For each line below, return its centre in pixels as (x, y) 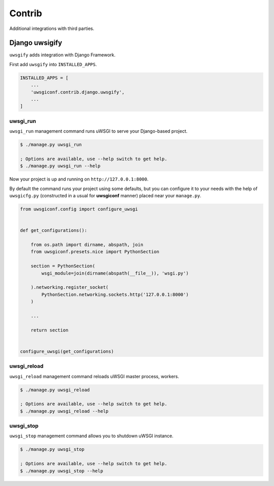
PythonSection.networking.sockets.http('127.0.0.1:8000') (115, 294)
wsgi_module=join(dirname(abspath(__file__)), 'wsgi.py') (115, 273)
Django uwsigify (36, 43)
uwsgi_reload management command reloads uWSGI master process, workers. (94, 376)
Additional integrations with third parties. (52, 28)
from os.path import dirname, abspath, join (87, 245)
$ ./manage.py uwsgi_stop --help (62, 471)
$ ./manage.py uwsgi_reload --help (64, 411)
